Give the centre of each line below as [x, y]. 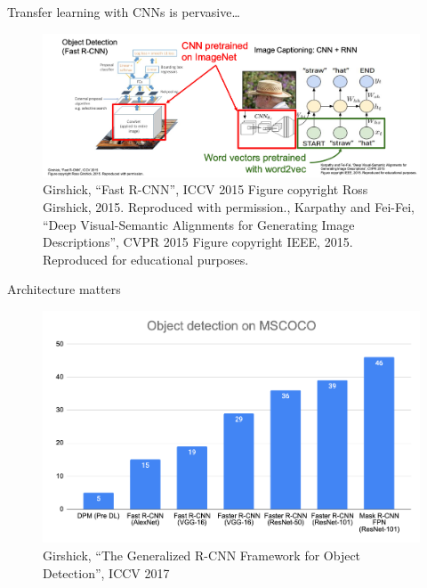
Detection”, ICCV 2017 [106, 572]
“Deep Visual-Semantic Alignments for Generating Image [199, 224]
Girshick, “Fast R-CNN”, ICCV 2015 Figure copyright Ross [205, 189]
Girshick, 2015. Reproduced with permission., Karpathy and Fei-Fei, [229, 207]
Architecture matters [64, 289]
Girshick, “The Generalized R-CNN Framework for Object [202, 555]
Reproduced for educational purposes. [146, 259]
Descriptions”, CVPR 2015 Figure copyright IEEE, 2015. [198, 242]
